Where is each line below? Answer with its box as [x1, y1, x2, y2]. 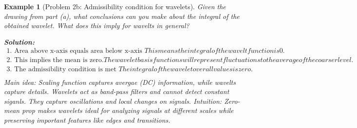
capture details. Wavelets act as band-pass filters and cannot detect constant [4, 86, 229, 96]
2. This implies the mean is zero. [6, 57, 104, 64]
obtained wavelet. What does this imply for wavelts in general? [4, 20, 189, 31]
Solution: [4, 36, 35, 47]
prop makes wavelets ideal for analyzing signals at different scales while [22, 105, 234, 115]
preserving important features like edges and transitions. [4, 114, 170, 125]
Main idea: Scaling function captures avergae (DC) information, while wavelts [4, 77, 236, 87]
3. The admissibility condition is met [6, 66, 116, 73]
